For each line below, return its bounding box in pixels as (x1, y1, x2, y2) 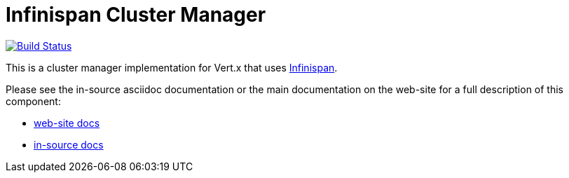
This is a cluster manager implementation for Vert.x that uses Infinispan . (6, 61, 338, 74)
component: (6, 95, 61, 107)
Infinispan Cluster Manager (6, 3, 266, 27)
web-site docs (34, 116, 100, 129)
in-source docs (34, 138, 104, 151)
